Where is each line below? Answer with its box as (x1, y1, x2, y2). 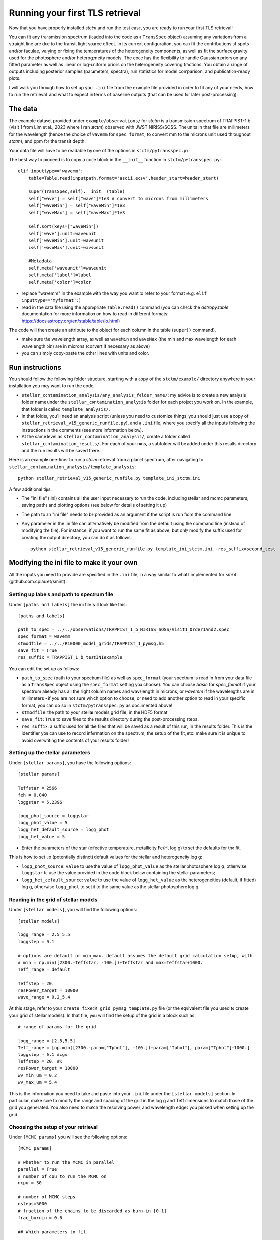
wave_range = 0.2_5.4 (18, 994, 70, 1000)
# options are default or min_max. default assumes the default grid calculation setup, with (18, 953, 253, 958)
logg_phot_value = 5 (18, 820, 68, 825)
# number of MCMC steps (18, 1194, 76, 1200)
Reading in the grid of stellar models (9, 896, 98, 903)
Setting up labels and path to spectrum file (9, 591, 114, 598)
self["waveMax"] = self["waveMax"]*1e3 (28, 210, 125, 215)
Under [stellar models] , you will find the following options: (9, 907, 137, 913)
